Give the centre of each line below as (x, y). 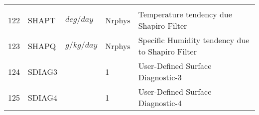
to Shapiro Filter (167, 51)
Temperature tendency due (185, 14)
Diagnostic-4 (160, 103)
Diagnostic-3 (160, 77)
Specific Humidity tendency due (194, 40)
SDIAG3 (43, 71)
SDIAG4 (43, 97)
